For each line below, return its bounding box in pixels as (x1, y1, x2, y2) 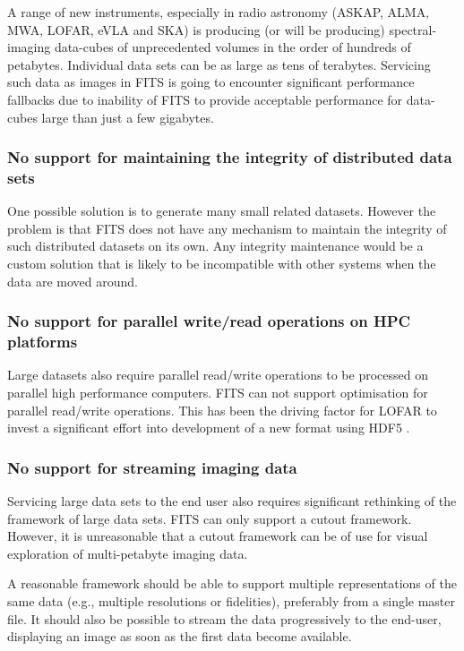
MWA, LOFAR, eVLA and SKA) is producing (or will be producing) (7, 20, 385, 39)
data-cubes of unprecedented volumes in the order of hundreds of (54, 38, 411, 56)
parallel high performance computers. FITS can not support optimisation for (7, 383, 428, 401)
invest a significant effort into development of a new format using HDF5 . (7, 418, 410, 437)
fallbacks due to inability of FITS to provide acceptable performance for (7, 90, 403, 108)
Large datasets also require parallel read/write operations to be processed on (7, 365, 428, 384)
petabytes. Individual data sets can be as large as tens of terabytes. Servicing (7, 55, 431, 73)
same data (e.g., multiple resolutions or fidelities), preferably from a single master (7, 591, 456, 610)
